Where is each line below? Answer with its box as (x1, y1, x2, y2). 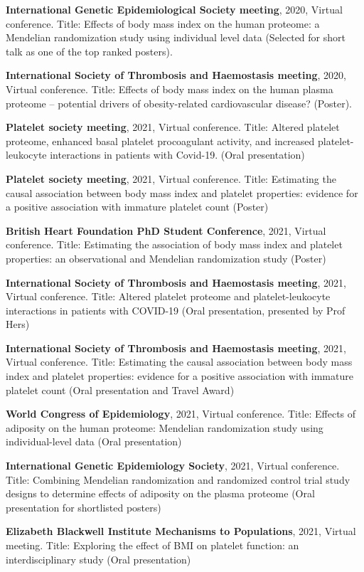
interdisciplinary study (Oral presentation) (6, 551, 191, 566)
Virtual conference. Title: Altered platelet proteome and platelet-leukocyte (6, 289, 331, 304)
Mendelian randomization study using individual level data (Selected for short (6, 30, 346, 45)
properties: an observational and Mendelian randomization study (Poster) (6, 250, 326, 265)
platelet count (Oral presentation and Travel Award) (6, 382, 235, 397)
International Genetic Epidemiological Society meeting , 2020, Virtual (6, 2, 343, 16)
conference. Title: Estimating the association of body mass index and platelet (6, 237, 343, 252)
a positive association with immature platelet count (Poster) (6, 199, 269, 214)
